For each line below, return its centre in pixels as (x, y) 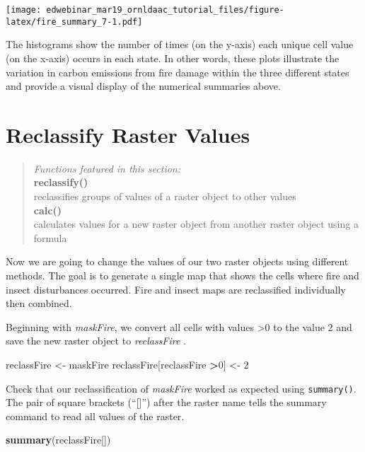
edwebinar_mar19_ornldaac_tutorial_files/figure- (165, 10)
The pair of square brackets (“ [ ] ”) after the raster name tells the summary (166, 402)
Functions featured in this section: (107, 168)
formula (50, 237)
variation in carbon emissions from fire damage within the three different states (178, 72)
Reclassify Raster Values (128, 134)
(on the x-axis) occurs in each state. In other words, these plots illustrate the (173, 58)
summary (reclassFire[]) (58, 440)
